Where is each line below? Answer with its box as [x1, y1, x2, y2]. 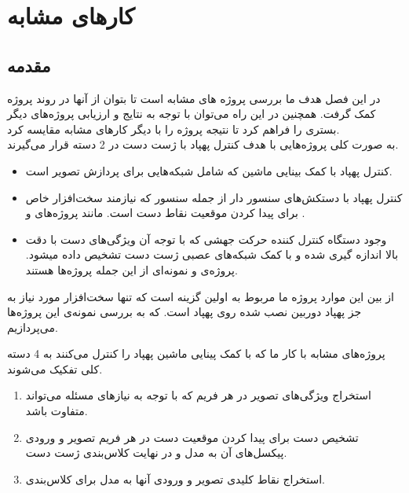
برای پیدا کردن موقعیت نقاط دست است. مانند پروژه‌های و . [25, 204, 305, 221]
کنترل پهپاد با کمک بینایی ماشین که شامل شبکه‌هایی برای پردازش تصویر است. [25, 162, 393, 178]
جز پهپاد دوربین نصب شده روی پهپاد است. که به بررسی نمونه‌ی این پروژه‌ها [7, 304, 362, 320]
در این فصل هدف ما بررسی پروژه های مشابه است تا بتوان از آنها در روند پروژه [7, 90, 381, 106]
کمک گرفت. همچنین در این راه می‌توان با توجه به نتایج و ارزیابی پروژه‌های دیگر [7, 105, 376, 122]
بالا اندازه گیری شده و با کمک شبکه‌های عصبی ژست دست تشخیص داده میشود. [25, 246, 399, 263]
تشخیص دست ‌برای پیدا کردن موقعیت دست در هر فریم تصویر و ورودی [25, 429, 359, 445]
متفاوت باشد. [25, 403, 88, 419]
